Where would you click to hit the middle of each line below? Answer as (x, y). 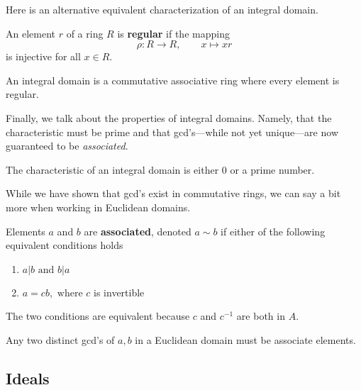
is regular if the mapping (173, 33)
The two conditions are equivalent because (98, 316)
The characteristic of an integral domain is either (112, 169)
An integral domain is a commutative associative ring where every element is (173, 80)
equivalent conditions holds (65, 245)
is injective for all (43, 56)
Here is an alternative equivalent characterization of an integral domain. (162, 9)
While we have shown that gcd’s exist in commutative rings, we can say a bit (173, 193)
